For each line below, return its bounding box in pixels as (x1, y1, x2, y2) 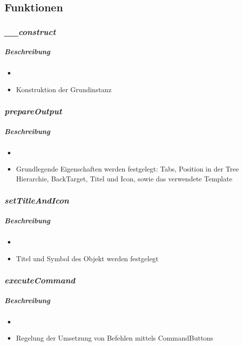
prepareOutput (4, 105, 62, 117)
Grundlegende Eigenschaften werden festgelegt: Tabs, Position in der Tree (16, 164, 239, 174)
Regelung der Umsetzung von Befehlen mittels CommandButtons (16, 333, 213, 343)
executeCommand (4, 274, 75, 286)
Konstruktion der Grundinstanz (16, 84, 112, 94)
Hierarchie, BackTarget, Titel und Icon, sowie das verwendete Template (16, 173, 233, 183)
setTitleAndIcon (4, 194, 69, 207)
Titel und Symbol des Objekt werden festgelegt (16, 253, 159, 263)
